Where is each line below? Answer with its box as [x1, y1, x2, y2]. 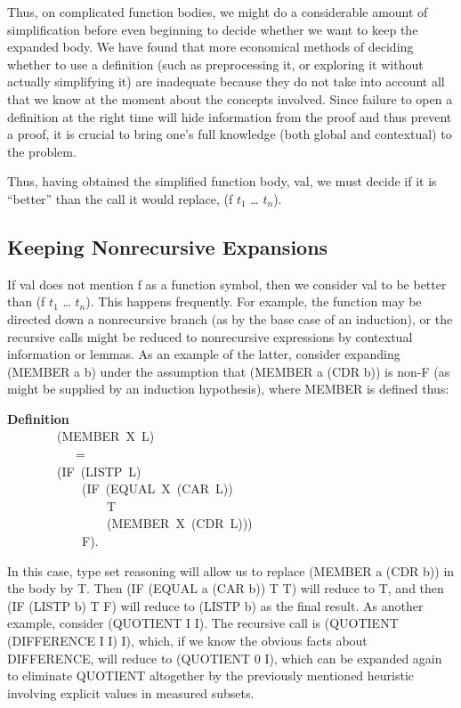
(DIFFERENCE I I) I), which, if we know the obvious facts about [7, 631, 368, 650]
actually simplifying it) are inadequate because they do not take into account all [7, 72, 445, 91]
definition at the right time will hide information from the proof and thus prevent [7, 107, 452, 126]
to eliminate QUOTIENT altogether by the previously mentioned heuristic [7, 666, 415, 685]
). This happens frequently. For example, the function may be [85, 292, 422, 311]
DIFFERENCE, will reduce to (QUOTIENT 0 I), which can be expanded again [7, 648, 442, 667]
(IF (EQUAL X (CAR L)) [81, 479, 233, 498]
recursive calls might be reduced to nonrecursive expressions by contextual [7, 327, 413, 346]
